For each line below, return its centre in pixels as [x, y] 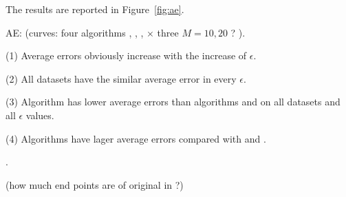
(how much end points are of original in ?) [95, 184]
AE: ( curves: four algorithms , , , [75, 32]
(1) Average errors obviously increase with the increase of [126, 55]
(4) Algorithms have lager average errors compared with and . [136, 138]
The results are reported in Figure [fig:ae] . [95, 9]
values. [40, 115]
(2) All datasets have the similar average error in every [121, 78]
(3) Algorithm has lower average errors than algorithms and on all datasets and [173, 102]
